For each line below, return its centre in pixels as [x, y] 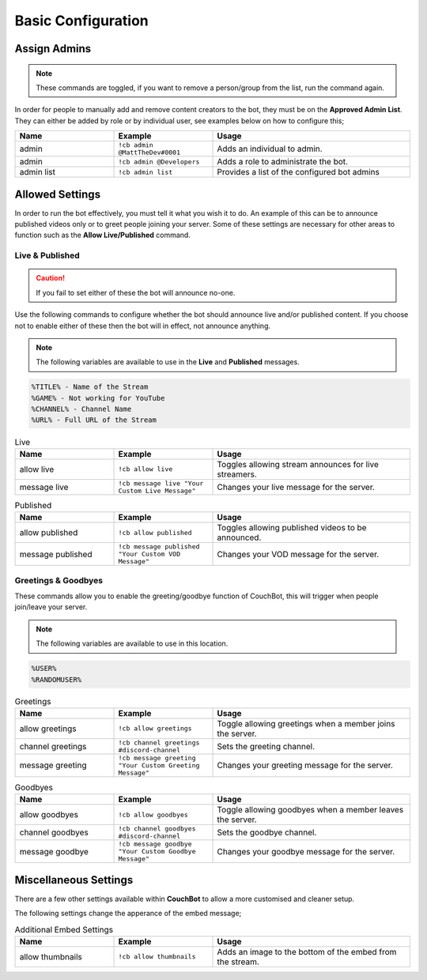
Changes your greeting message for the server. [305, 765]
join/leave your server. [51, 607]
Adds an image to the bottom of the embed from [307, 952]
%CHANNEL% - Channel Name [81, 409]
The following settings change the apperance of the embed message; [128, 914]
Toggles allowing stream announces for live [298, 464]
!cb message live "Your [161, 483]
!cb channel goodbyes [157, 829]
